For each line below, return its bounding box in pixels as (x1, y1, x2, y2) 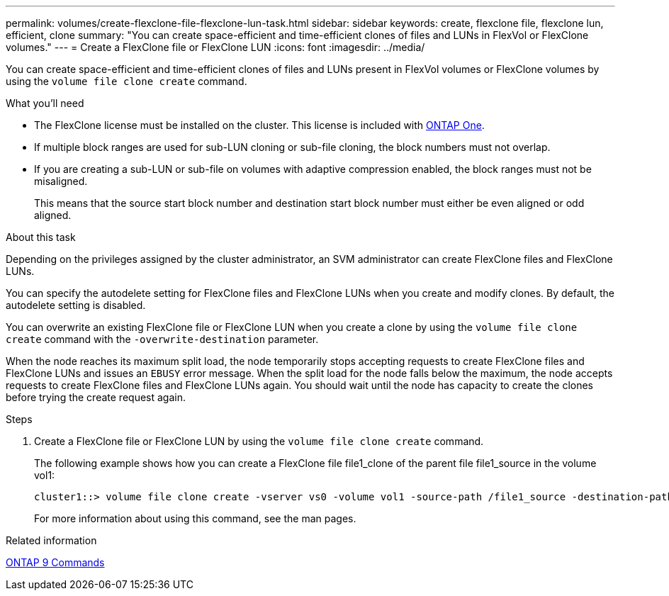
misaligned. (34, 175, 88, 187)
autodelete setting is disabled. (6, 299, 146, 311)
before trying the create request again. (6, 391, 186, 403)
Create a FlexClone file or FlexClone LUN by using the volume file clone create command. (34, 435, 484, 447)
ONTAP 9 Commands (6, 556, 105, 568)
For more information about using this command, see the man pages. (34, 512, 356, 524)
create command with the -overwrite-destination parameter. (6, 333, 319, 345)
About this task (6, 231, 76, 243)
